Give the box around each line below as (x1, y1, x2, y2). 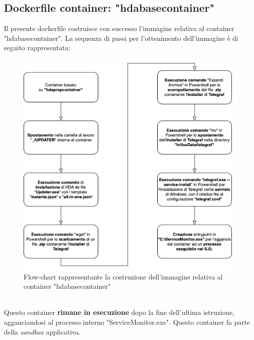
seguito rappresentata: (4, 42, 71, 53)
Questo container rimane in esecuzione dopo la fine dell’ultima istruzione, (4, 307, 235, 317)
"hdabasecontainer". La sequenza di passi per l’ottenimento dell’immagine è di (4, 32, 238, 43)
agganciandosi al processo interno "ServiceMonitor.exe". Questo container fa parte (4, 316, 250, 327)
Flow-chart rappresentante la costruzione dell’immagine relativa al (24, 271, 223, 281)
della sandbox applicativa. (4, 326, 81, 337)
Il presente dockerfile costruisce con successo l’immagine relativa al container (4, 23, 234, 33)
